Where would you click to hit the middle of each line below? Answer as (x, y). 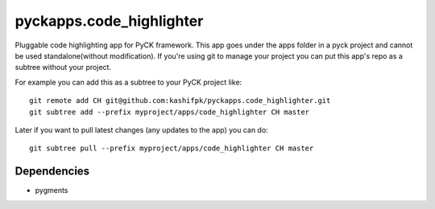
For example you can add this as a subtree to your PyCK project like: (128, 82)
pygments (52, 191)
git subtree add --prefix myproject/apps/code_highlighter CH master (170, 112)
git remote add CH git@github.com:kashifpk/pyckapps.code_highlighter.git (180, 101)
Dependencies (52, 172)
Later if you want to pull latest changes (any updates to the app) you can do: (142, 129)
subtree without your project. (63, 68)
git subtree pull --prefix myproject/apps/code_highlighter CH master (172, 148)
